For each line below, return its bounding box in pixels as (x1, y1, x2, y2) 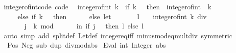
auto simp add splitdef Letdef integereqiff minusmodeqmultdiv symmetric (3, 30, 233, 40)
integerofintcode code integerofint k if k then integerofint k (3, 1, 212, 11)
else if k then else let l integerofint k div (17, 11, 207, 21)
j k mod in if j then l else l (24, 21, 144, 31)
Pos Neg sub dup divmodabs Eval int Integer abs (7, 40, 166, 50)
